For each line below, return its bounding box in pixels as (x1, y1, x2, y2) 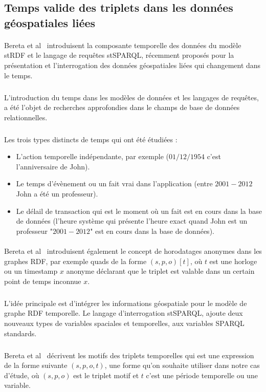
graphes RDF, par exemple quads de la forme (4, 255, 147, 266)
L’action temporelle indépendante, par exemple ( (16, 151, 169, 162)
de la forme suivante (4, 360, 68, 371)
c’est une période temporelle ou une (146, 369, 258, 380)
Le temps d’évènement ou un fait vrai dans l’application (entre (16, 178, 213, 189)
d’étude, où (4, 369, 39, 380)
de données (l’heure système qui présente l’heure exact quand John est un (16, 215, 248, 226)
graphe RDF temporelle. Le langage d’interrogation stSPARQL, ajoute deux (4, 308, 243, 318)
